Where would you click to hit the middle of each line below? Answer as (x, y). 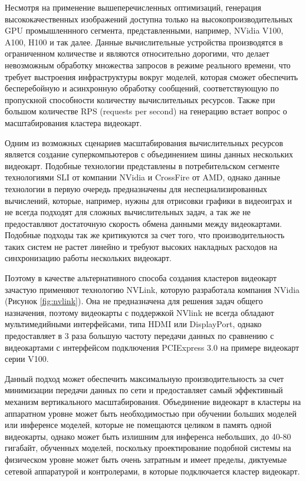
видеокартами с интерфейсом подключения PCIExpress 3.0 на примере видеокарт (152, 347)
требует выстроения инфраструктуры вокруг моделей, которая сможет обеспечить (152, 76)
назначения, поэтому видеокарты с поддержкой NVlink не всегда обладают (139, 312)
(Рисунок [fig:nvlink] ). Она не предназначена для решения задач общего (134, 301)
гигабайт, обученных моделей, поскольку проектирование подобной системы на (148, 448)
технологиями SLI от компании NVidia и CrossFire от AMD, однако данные (143, 177)
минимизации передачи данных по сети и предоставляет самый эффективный (144, 390)
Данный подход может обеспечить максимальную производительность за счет (144, 378)
